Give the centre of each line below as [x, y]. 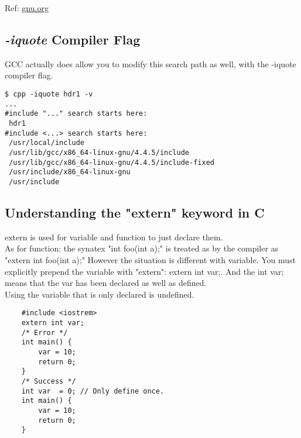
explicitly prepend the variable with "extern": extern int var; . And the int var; [144, 271]
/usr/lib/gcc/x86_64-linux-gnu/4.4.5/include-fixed [112, 162]
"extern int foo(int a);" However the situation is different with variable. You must [150, 259]
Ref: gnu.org [27, 8]
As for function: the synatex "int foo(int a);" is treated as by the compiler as [142, 248]
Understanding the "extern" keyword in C [135, 212]
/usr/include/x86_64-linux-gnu [70, 172]
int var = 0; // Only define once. [93, 391]
